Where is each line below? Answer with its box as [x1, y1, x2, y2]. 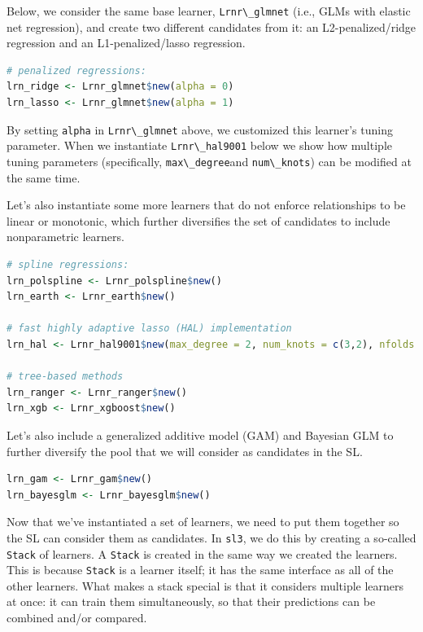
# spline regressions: [7, 258, 129, 270]
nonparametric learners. [7, 228, 124, 245]
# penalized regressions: [7, 64, 146, 77]
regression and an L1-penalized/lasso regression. [7, 34, 246, 51]
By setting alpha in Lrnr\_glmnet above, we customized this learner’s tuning [7, 121, 393, 138]
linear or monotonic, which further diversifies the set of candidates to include [7, 212, 390, 229]
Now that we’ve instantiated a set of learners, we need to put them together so [7, 513, 399, 530]
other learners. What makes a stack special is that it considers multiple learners [7, 577, 404, 594]
